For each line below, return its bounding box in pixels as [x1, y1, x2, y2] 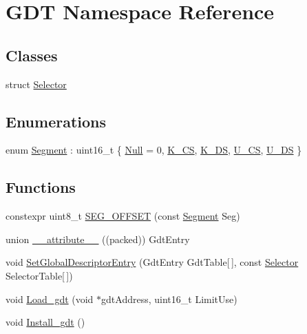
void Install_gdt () [6, 315, 85, 329]
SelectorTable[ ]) [6, 268, 73, 282]
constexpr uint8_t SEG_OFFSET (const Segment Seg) [6, 209, 240, 223]
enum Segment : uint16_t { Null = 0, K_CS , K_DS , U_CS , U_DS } [6, 143, 302, 157]
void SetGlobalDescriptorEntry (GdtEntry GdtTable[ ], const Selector [6, 255, 299, 269]
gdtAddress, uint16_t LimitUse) [101, 291, 237, 306]
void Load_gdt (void [6, 291, 94, 306]
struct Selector [6, 76, 67, 91]
